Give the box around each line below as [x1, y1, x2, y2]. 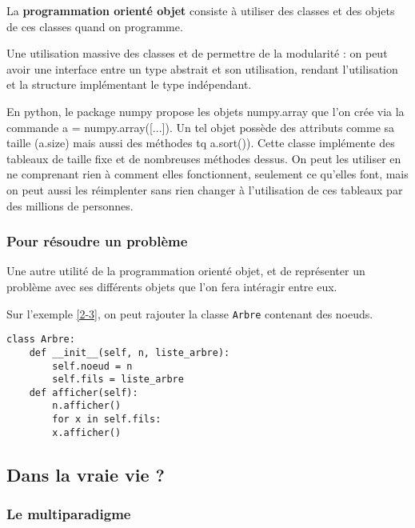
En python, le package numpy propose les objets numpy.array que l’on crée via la [6, 102, 405, 119]
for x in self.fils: [52, 414, 162, 426]
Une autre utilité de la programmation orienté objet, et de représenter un [6, 262, 365, 279]
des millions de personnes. [6, 197, 134, 214]
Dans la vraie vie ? [6, 462, 165, 486]
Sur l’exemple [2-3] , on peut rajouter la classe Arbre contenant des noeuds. [6, 305, 373, 322]
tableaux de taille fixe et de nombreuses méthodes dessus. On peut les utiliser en [6, 150, 401, 166]
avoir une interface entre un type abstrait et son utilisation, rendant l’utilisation [6, 60, 398, 77]
